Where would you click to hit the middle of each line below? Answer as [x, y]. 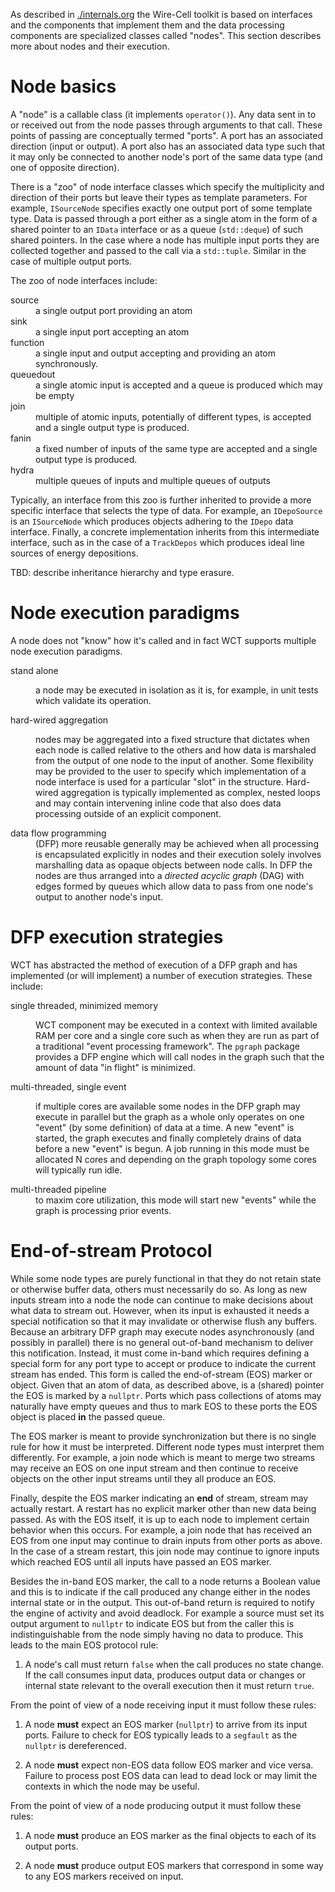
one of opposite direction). [65, 167]
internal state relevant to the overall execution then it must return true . [169, 1685]
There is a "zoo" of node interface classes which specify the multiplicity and [167, 186]
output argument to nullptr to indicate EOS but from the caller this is [152, 1623]
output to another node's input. [99, 896]
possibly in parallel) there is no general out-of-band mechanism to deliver [162, 1342]
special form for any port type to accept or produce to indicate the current [163, 1363]
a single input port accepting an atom [112, 331]
